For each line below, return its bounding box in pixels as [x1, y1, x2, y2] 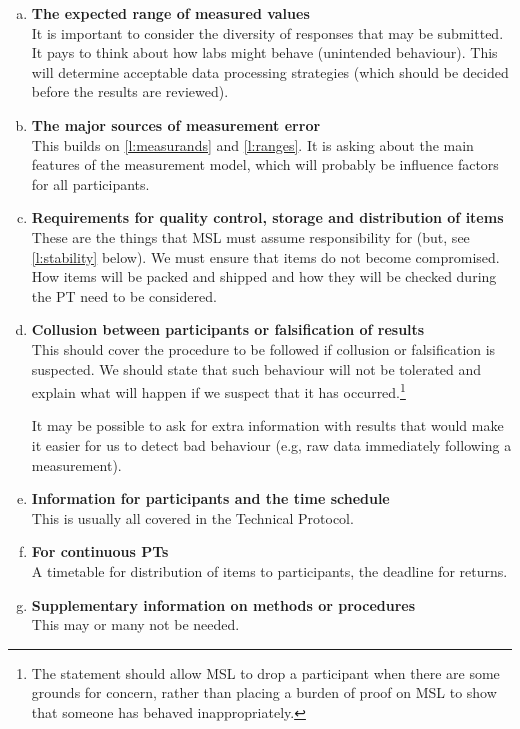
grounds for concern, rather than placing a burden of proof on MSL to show [31, 682, 497, 703]
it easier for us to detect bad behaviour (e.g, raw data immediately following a [31, 434, 512, 455]
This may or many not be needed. [31, 614, 240, 635]
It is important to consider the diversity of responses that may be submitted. [31, 22, 504, 43]
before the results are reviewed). [31, 81, 229, 102]
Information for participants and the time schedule [31, 488, 390, 509]
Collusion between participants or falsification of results [31, 319, 425, 340]
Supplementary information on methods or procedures [31, 594, 416, 615]
